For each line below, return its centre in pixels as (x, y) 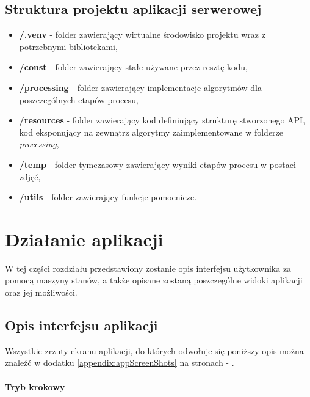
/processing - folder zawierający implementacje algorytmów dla (140, 87)
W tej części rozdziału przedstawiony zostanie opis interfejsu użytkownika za (148, 268)
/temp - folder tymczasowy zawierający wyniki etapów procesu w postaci (157, 164)
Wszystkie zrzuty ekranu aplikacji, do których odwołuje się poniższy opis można (154, 350)
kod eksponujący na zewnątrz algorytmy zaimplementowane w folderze (151, 132)
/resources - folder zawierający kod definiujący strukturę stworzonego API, (162, 120)
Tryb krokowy (35, 386)
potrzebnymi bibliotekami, (68, 46)
